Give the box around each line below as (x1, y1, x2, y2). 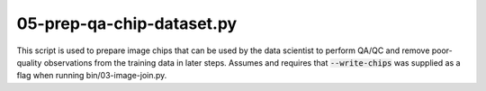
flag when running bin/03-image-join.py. (16, 70, 167, 81)
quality (16, 57, 42, 68)
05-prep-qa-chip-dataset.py (16, 14, 238, 33)
